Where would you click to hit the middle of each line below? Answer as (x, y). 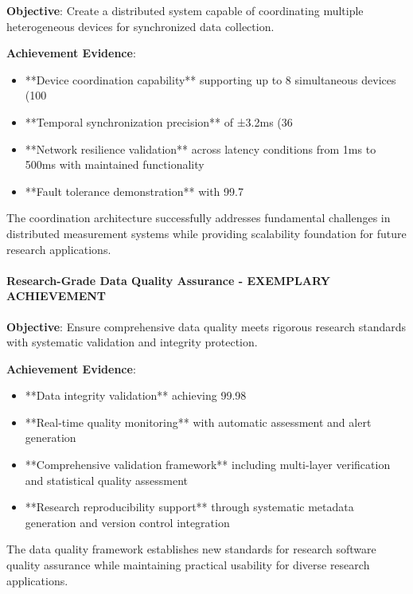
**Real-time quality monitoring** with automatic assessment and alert (198, 422)
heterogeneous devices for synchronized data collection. (140, 26)
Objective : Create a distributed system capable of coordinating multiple (185, 10)
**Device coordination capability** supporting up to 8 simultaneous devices (210, 79)
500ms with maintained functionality (115, 164)
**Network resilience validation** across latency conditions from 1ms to (201, 148)
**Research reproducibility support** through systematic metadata (189, 507)
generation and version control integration (127, 522)
